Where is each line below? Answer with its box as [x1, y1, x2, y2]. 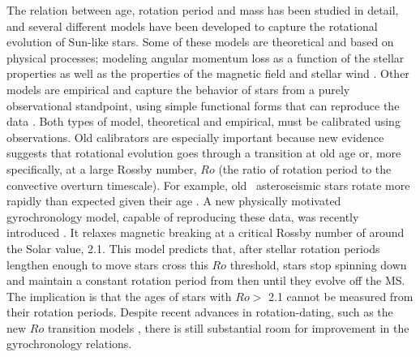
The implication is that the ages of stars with [6, 287, 232, 304]
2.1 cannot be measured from [268, 287, 414, 304]
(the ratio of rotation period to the [218, 160, 392, 177]
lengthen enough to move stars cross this [6, 256, 208, 273]
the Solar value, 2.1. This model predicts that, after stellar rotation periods [6, 239, 380, 256]
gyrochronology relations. [6, 335, 132, 352]
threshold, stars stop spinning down [229, 256, 407, 273]
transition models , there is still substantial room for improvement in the [47, 319, 409, 336]
